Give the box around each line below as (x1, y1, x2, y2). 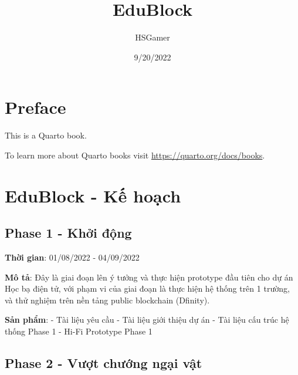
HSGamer (135, 31, 170, 43)
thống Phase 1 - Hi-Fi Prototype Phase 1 (5, 325, 153, 337)
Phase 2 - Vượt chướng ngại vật (5, 353, 202, 371)
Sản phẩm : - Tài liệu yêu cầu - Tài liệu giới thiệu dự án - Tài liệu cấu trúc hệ (5, 313, 289, 326)
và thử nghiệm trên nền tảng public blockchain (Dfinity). (5, 293, 210, 306)
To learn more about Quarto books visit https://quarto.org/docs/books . (5, 148, 265, 161)
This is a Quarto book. (5, 129, 87, 141)
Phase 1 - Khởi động (5, 224, 132, 242)
